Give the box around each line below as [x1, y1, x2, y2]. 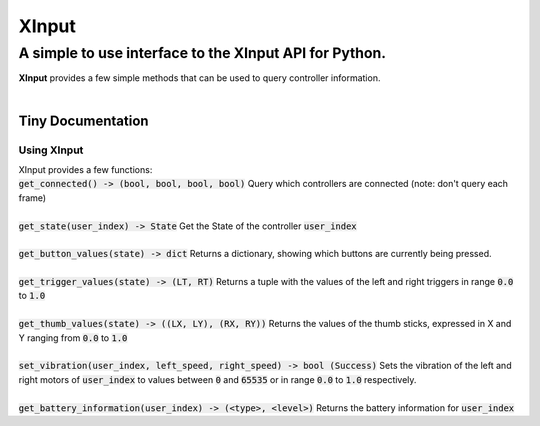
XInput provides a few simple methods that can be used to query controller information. [18, 72, 381, 84]
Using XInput [18, 143, 84, 157]
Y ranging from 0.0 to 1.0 [18, 331, 128, 344]
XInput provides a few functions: [18, 163, 153, 175]
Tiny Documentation [18, 112, 149, 129]
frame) [18, 191, 47, 204]
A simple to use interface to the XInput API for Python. [18, 44, 387, 62]
